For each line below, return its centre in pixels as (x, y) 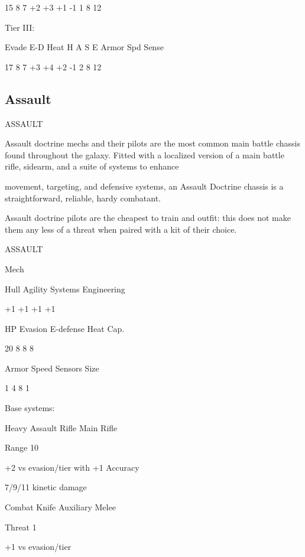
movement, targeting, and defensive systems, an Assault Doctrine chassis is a (144, 186)
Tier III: (20, 27)
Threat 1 (21, 527)
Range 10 (22, 447)
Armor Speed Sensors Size (52, 368)
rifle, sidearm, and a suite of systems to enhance (92, 166)
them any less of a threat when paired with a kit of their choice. (121, 229)
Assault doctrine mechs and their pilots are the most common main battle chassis (153, 143)
